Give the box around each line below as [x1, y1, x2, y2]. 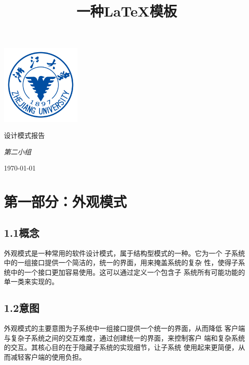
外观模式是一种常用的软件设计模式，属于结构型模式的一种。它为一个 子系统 [4, 248, 245, 258]
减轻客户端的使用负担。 [10, 351, 86, 362]
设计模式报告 [4, 130, 45, 140]
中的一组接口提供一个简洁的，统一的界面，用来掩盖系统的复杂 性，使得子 [4, 257, 238, 268]
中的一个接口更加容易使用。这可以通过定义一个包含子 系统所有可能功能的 [10, 267, 245, 277]
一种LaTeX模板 [77, 1, 177, 21]
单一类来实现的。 [4, 276, 58, 287]
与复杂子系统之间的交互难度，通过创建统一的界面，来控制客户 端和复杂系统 [4, 332, 245, 343]
